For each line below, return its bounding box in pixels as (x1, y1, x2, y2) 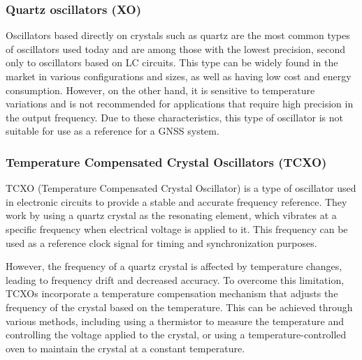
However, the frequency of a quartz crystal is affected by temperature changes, (6, 259, 342, 273)
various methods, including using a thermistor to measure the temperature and (6, 313, 345, 328)
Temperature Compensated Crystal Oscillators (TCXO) (6, 153, 327, 170)
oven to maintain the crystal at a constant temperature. (6, 340, 245, 355)
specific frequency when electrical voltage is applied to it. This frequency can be (6, 221, 348, 236)
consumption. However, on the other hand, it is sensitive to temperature (6, 82, 315, 97)
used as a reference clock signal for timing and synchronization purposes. (6, 235, 317, 250)
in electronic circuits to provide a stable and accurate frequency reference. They (6, 194, 347, 209)
